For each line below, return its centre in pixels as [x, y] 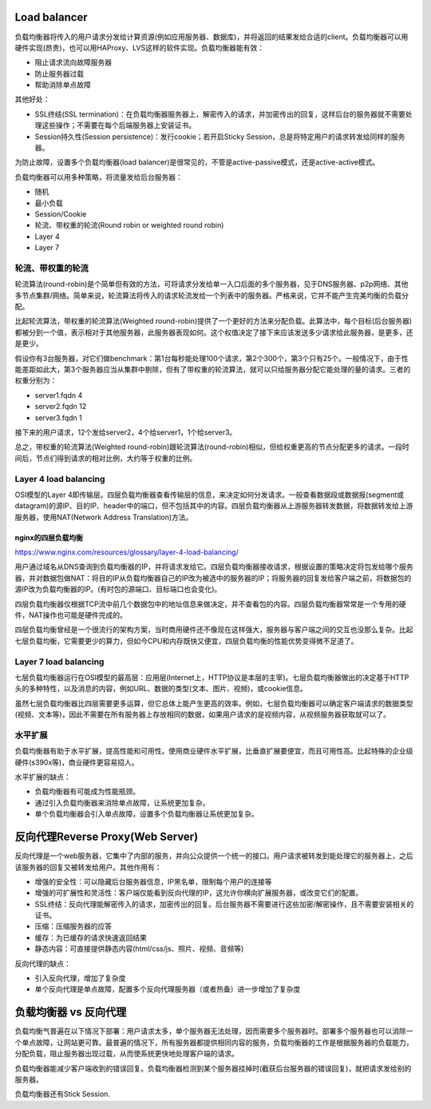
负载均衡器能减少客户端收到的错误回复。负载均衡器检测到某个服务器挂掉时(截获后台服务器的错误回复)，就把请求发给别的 [213, 1068]
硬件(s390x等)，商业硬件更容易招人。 [77, 762]
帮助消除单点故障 [63, 85]
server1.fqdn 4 [59, 395]
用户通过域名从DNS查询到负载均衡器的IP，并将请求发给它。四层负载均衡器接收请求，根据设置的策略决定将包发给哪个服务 [214, 566]
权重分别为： [36, 380]
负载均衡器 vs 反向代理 [71, 1012]
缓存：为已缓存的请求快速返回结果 [91, 937]
